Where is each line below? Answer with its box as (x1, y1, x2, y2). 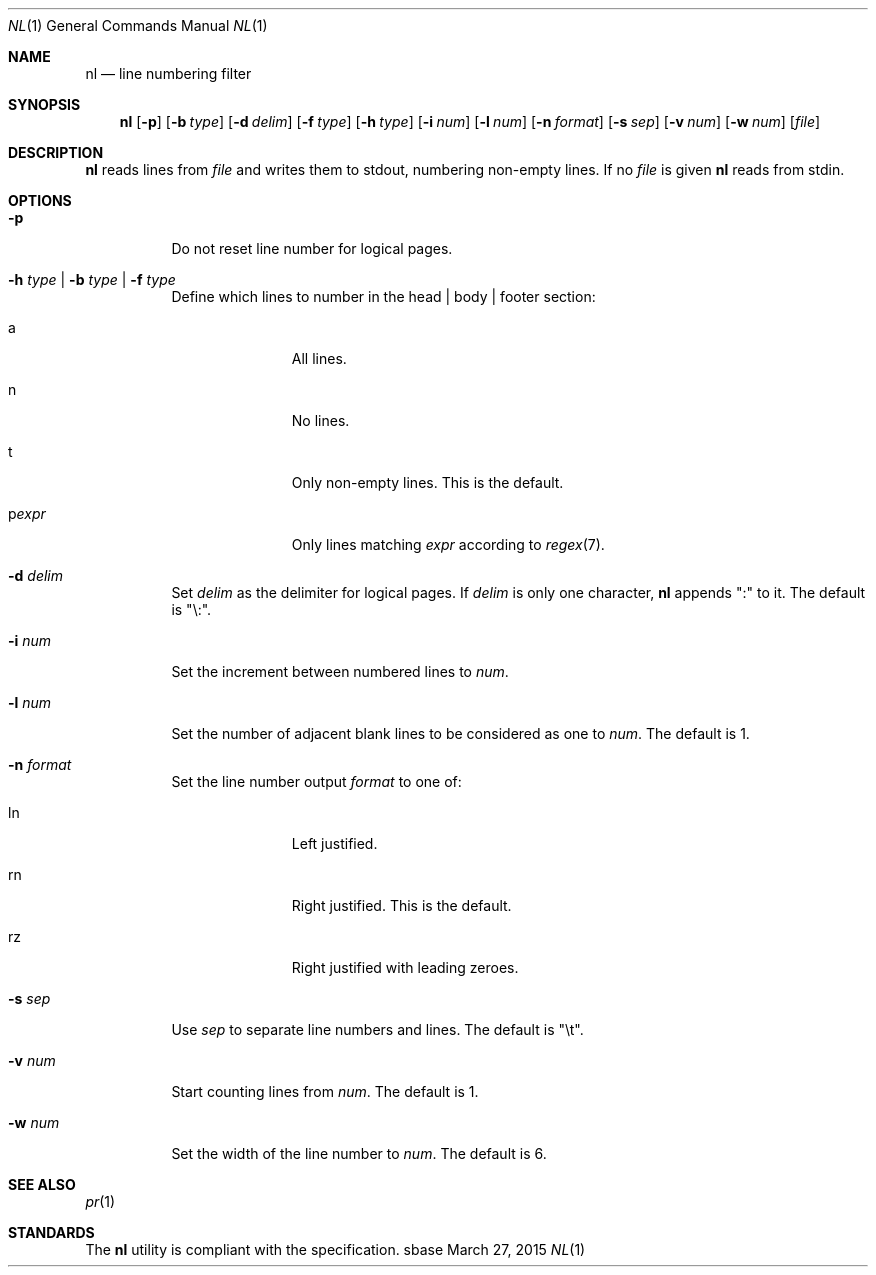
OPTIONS (8, 192, 72, 209)
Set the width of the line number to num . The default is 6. (171, 1145, 547, 1162)
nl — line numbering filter (85, 65, 252, 82)
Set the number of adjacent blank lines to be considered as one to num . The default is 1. (171, 725, 750, 742)
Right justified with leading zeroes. (291, 959, 519, 976)
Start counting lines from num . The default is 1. (171, 1083, 479, 1100)
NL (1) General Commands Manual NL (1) (8, 17, 268, 34)
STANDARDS (8, 1224, 95, 1241)
